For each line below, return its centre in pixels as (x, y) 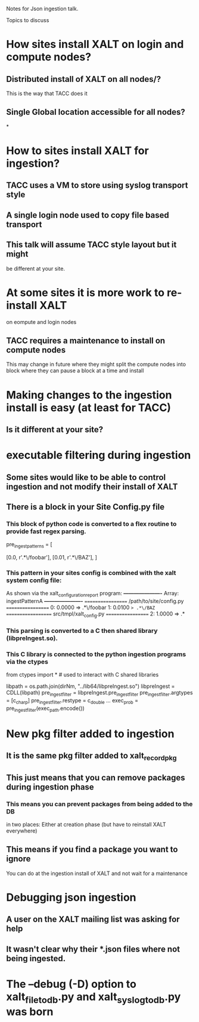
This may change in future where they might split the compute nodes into (96, 365)
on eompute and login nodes (41, 322)
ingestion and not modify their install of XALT (92, 486)
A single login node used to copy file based (88, 215)
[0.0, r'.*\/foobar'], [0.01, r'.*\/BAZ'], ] (52, 557)
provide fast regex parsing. (46, 531)
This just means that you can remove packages (96, 777)
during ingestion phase (50, 787)
